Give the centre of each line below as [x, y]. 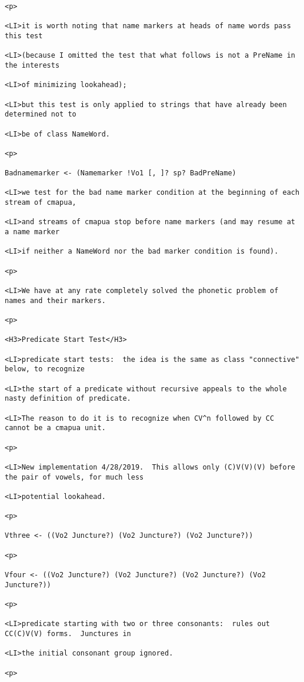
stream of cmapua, [41, 203]
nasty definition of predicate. [68, 399]
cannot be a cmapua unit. [55, 428]
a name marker [32, 232]
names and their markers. [55, 300]
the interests [32, 65]
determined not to [41, 114]
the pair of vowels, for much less [74, 477]
